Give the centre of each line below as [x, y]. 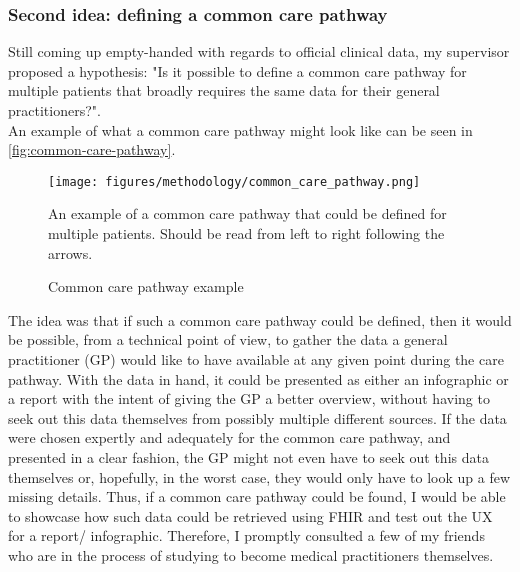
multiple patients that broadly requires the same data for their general [224, 90]
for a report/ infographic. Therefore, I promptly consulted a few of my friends [246, 535]
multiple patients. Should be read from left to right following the [246, 233]
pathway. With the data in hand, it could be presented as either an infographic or [258, 378]
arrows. [70, 252]
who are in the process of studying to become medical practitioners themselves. [251, 554]
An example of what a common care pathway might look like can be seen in [240, 129]
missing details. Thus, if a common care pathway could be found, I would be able [257, 496]
